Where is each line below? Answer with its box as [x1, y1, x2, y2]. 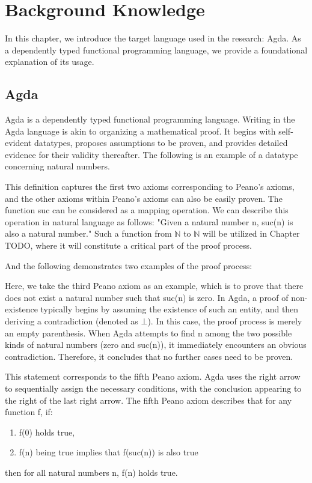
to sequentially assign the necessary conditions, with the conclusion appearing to [5, 381, 302, 394]
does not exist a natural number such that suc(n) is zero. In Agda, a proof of [5, 291, 289, 303]
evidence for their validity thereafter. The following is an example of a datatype [5, 148, 298, 160]
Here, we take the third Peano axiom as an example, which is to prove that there [5, 279, 304, 292]
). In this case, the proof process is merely [147, 315, 302, 327]
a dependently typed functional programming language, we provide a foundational [5, 43, 308, 56]
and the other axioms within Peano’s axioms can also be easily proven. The [5, 192, 283, 204]
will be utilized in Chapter [203, 227, 300, 240]
